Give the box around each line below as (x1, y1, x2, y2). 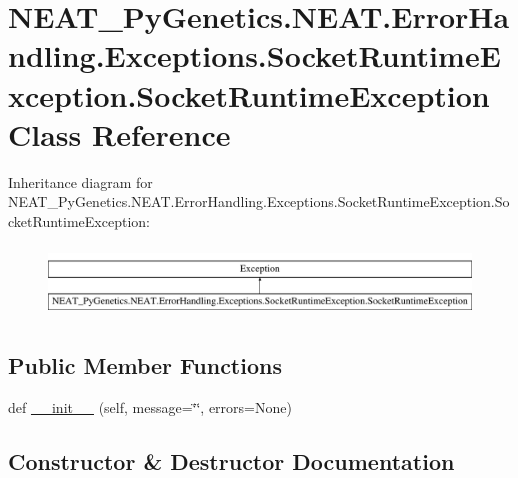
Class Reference (8, 113, 231, 154)
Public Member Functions (8, 349, 282, 380)
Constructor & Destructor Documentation (8, 445, 455, 476)
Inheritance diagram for (8, 171, 153, 192)
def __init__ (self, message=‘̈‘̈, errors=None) (8, 396, 292, 417)
